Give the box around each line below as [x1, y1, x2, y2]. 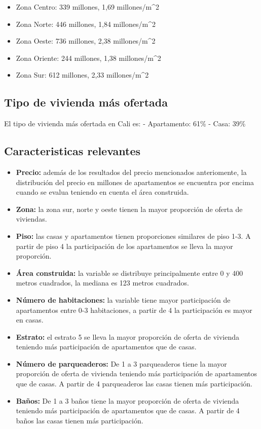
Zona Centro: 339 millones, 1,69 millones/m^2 [16, 2, 159, 12]
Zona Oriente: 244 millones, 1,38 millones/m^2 [16, 52, 161, 63]
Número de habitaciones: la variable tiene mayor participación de [16, 294, 231, 305]
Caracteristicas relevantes [4, 143, 141, 159]
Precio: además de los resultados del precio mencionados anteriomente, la [16, 166, 247, 177]
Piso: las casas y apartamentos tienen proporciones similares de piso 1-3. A [16, 230, 251, 241]
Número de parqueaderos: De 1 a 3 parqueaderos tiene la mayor [16, 358, 227, 369]
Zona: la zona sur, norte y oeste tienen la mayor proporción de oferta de [16, 203, 243, 214]
